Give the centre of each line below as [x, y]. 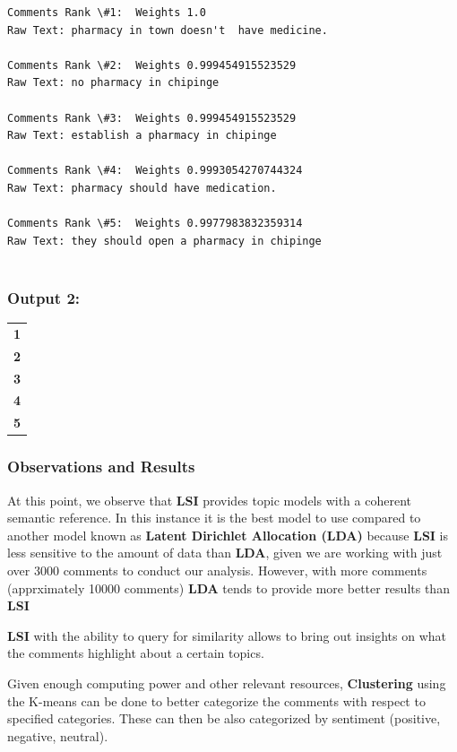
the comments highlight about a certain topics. [136, 653]
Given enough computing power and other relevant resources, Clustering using [227, 683]
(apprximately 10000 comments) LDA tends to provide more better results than [228, 588]
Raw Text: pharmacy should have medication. [142, 188]
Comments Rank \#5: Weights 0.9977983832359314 [155, 224]
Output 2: [44, 297]
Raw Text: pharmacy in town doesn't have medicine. [168, 30]
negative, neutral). [58, 735]
